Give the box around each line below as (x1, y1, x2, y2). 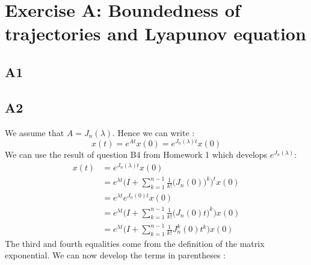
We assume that (5, 126, 64, 139)
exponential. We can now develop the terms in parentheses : (5, 249, 226, 261)
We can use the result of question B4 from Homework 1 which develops (5, 148, 268, 161)
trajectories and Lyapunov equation (5, 21, 306, 46)
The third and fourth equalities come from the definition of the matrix (5, 237, 265, 249)
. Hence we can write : (112, 126, 195, 139)
